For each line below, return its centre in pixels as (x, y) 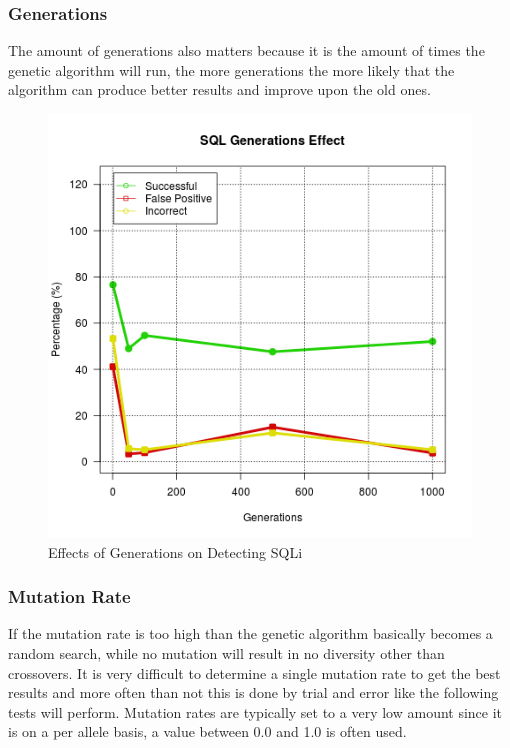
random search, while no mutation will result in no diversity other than (226, 653)
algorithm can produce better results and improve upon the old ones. (219, 89)
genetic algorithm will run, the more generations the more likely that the (231, 69)
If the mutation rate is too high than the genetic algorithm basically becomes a (250, 633)
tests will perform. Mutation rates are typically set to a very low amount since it (255, 711)
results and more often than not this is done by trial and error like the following (253, 692)
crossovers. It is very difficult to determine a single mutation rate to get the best (254, 672)
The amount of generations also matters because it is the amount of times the (246, 50)
